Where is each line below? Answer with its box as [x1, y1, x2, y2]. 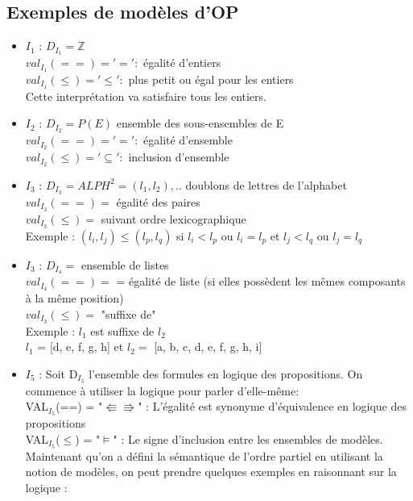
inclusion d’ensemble [128, 148, 229, 165]
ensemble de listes [81, 256, 169, 273]
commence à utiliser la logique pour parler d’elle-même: [25, 382, 299, 399]
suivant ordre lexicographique [101, 210, 246, 227]
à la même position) [25, 290, 124, 307]
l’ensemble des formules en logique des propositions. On [89, 365, 363, 382]
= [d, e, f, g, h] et [37, 338, 124, 355]
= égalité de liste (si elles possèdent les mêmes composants [116, 273, 406, 290]
